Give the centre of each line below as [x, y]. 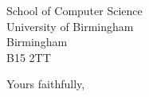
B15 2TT [29, 57]
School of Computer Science [74, 10]
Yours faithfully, [46, 84]
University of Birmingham [70, 26]
